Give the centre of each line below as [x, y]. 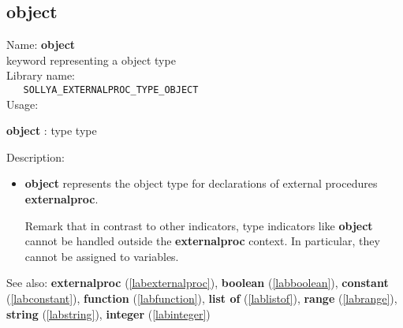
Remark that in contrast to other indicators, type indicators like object [199, 225]
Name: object [41, 45]
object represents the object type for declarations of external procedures [201, 183]
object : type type [52, 130]
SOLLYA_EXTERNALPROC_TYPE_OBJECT [111, 89]
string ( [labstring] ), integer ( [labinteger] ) [108, 313]
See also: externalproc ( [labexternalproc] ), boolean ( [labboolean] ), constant [198, 283]
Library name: [41, 75]
